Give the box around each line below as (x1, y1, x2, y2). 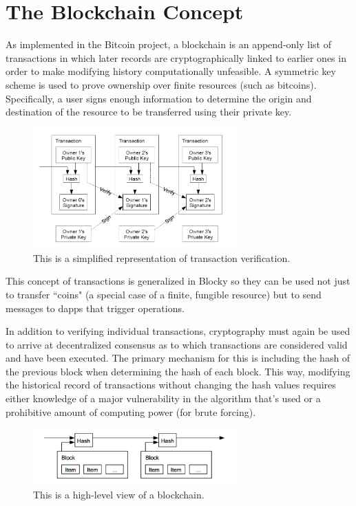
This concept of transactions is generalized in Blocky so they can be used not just (6, 274, 350, 288)
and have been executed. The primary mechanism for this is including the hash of (6, 351, 350, 365)
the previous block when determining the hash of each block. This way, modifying (6, 364, 350, 378)
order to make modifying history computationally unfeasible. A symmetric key (6, 64, 336, 78)
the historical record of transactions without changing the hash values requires (6, 377, 336, 392)
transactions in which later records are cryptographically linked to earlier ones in (6, 50, 346, 65)
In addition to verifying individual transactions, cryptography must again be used (6, 324, 350, 338)
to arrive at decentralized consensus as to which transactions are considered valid (6, 337, 348, 351)
